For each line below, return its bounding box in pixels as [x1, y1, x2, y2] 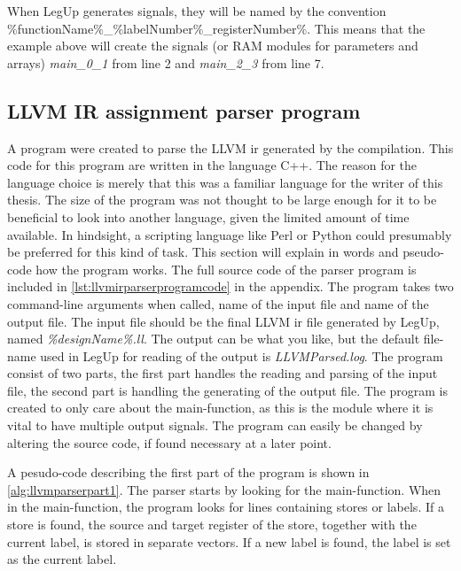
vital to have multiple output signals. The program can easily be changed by [7, 416, 423, 435]
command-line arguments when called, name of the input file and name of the [7, 294, 429, 313]
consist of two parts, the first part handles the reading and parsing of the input [7, 364, 438, 382]
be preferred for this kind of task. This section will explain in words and [7, 243, 399, 261]
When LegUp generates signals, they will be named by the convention [7, 2, 387, 19]
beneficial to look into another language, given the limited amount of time [7, 207, 410, 226]
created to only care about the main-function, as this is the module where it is [7, 398, 434, 417]
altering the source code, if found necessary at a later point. [7, 433, 332, 451]
